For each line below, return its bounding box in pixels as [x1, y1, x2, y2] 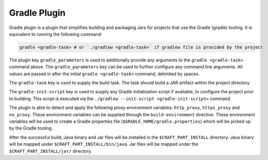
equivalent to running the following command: [9, 31, 102, 37]
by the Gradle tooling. [9, 125, 53, 131]
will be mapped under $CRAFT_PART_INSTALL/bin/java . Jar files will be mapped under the [9, 141, 199, 147]
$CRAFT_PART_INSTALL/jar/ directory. [9, 148, 92, 154]
